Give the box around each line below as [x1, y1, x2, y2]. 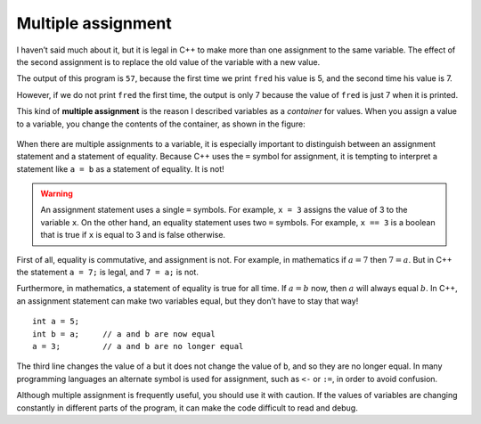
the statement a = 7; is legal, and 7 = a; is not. [16, 267, 200, 278]
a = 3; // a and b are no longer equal [32, 341, 244, 351]
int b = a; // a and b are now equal [32, 329, 216, 338]
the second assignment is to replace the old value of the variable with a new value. [16, 56, 321, 67]
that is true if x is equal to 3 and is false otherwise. [40, 230, 226, 241]
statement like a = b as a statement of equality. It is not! [16, 163, 224, 174]
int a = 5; [32, 316, 80, 327]
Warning [40, 188, 73, 200]
